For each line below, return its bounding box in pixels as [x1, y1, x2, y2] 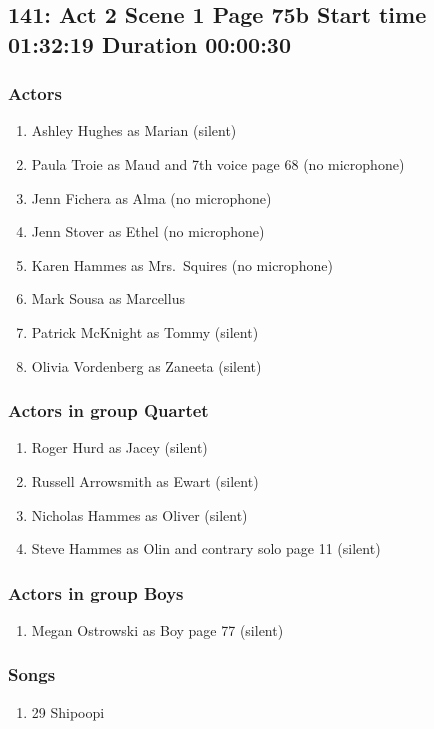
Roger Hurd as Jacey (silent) [31, 437, 208, 458]
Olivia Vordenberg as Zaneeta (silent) [31, 355, 262, 376]
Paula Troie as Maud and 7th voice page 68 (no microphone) [31, 153, 405, 174]
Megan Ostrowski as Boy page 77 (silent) [31, 619, 284, 640]
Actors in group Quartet [8, 398, 209, 423]
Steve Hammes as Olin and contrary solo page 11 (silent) [31, 538, 381, 559]
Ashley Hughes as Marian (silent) [31, 120, 237, 141]
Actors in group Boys [8, 580, 184, 605]
